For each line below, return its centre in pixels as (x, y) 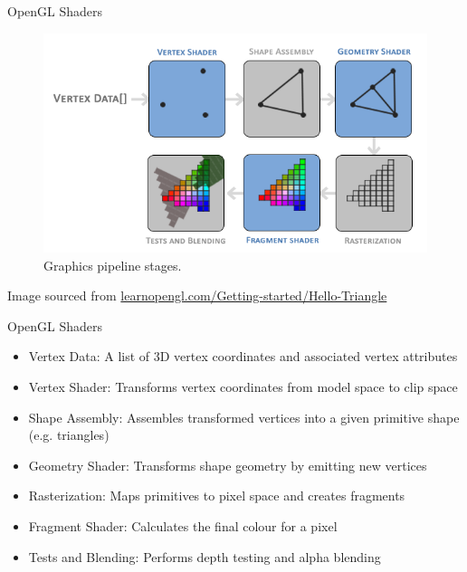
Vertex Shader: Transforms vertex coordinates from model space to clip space (243, 386)
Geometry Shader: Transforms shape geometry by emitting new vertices (228, 465)
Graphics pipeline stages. (113, 265)
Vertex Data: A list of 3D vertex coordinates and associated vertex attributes (243, 356)
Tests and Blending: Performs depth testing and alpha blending (205, 556)
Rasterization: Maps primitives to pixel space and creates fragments (217, 496)
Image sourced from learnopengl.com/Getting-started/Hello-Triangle (197, 296)
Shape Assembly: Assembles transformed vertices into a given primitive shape (244, 417)
